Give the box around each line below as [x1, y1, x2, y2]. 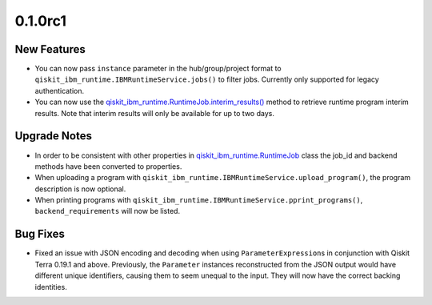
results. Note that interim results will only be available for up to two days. [34, 108, 275, 118]
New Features [14, 42, 86, 56]
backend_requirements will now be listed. [34, 207, 180, 216]
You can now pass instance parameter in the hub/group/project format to [34, 64, 282, 74]
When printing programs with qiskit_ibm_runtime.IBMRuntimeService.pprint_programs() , [34, 195, 363, 205]
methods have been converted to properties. [34, 161, 182, 171]
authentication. [34, 86, 85, 95]
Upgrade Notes [14, 129, 92, 143]
